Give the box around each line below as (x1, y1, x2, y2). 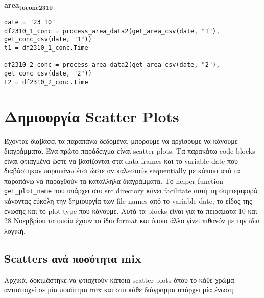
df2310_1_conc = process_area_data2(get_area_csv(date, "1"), (4, 27, 220, 35)
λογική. (4, 225, 26, 236)
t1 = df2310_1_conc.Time (4, 44, 88, 52)
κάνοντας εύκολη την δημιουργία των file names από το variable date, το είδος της (4, 195, 252, 206)
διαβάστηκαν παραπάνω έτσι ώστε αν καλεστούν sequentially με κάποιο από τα (4, 165, 241, 176)
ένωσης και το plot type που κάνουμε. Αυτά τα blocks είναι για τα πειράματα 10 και (4, 205, 257, 216)
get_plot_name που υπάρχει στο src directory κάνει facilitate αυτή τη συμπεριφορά (4, 185, 257, 196)
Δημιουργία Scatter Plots (4, 106, 179, 127)
